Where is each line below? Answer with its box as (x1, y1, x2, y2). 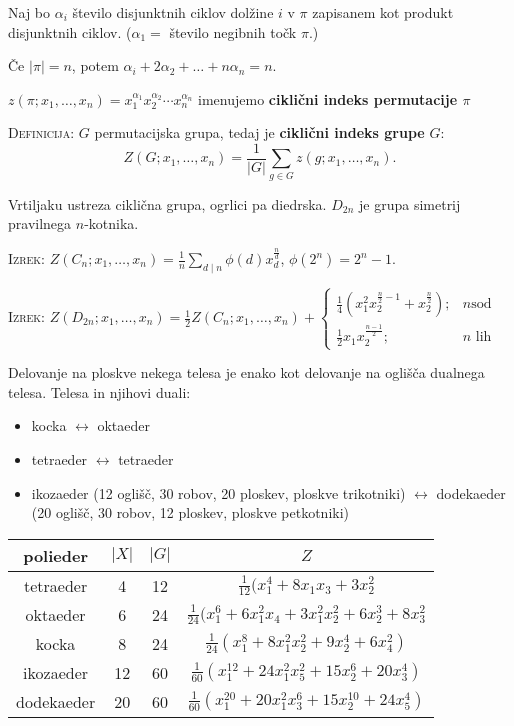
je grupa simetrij (359, 193, 461, 214)
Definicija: (8, 122, 75, 143)
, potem (71, 55, 119, 76)
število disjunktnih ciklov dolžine (72, 2, 274, 22)
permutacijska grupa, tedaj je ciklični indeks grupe (94, 122, 425, 143)
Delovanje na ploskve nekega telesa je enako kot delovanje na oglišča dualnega (8, 362, 485, 383)
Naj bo (8, 2, 51, 22)
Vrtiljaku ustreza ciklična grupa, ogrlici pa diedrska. (8, 193, 327, 214)
